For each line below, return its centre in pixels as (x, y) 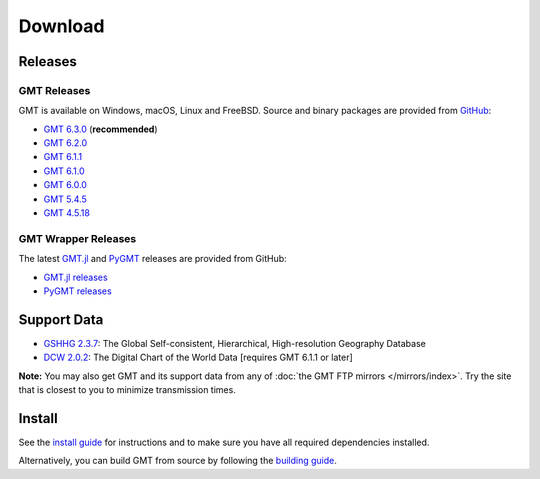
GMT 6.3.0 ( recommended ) (101, 129)
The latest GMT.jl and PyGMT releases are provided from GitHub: (152, 259)
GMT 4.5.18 (66, 213)
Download (61, 26)
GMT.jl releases (76, 277)
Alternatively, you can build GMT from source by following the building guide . (177, 461)
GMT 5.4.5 (65, 199)
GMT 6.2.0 (65, 143)
